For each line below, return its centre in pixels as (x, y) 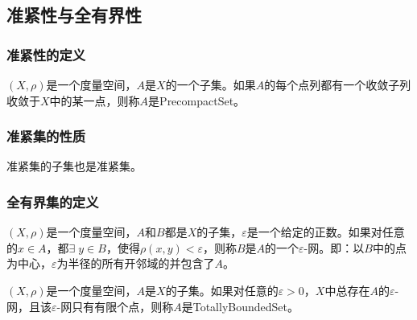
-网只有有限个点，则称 (115, 306)
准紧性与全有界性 (74, 15)
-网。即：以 (334, 247)
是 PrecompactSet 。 (197, 100)
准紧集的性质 (46, 136)
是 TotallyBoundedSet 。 (240, 306)
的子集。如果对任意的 (222, 290)
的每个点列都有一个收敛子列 (338, 84)
